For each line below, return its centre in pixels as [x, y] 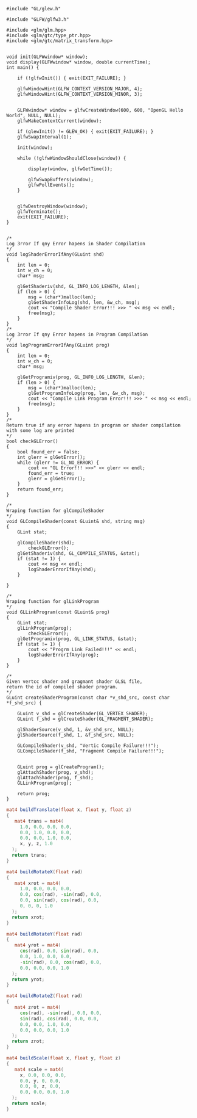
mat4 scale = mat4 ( [39, 1069]
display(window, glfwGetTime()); [71, 169]
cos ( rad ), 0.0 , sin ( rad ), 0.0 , [59, 951]
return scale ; [29, 1103]
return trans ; [29, 855]
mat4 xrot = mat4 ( [38, 883]
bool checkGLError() [33, 441]
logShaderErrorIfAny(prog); [64, 655]
